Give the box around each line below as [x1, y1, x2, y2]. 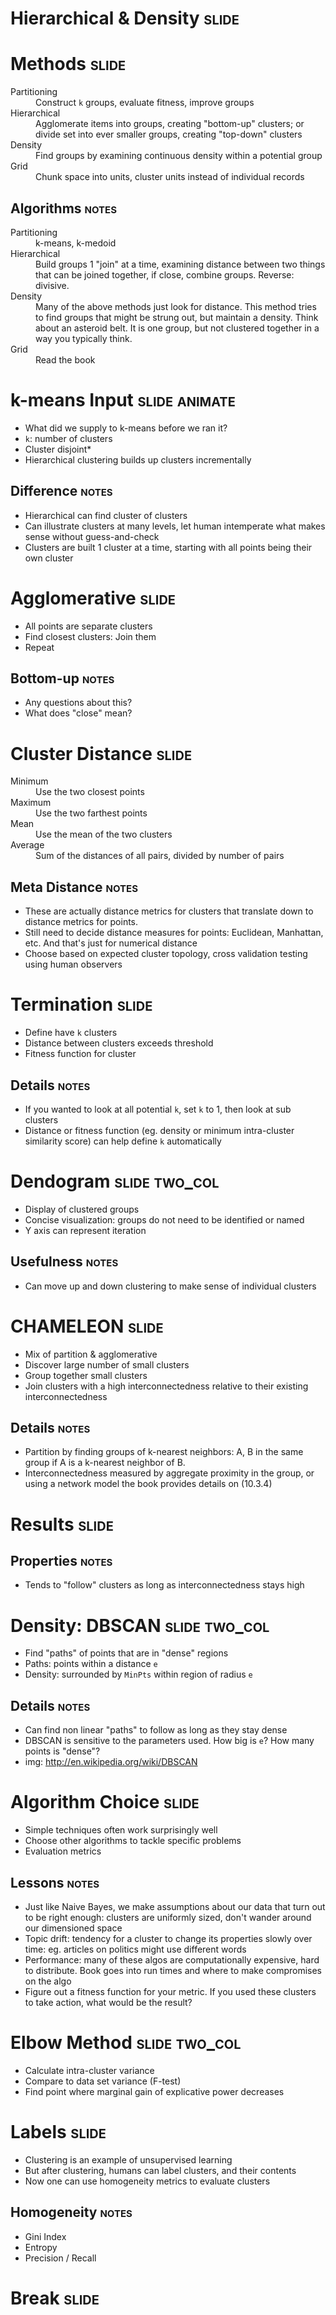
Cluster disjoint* [24, 443, 92, 455]
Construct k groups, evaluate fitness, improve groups [35, 97, 255, 109]
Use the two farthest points [35, 807, 148, 819]
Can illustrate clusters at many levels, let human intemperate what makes [24, 520, 326, 532]
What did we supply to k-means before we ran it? [24, 422, 228, 434]
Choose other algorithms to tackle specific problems [24, 1835, 242, 1847]
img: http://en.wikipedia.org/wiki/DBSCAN [24, 1756, 198, 1768]
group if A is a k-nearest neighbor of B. [24, 1457, 186, 1469]
